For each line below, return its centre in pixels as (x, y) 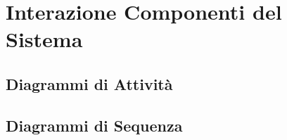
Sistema (44, 39)
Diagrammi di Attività (89, 83)
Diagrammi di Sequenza (94, 125)
